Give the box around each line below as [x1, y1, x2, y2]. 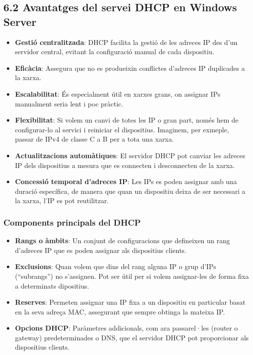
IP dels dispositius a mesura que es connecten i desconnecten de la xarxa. [15, 160, 235, 170]
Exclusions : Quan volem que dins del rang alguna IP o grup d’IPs [15, 261, 216, 271]
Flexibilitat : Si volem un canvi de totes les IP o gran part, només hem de [15, 115, 239, 125]
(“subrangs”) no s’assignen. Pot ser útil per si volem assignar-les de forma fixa [15, 271, 249, 281]
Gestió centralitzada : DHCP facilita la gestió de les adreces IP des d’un [15, 37, 238, 47]
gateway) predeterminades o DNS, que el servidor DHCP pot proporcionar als [15, 332, 249, 342]
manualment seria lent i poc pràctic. [15, 98, 124, 108]
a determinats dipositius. [15, 280, 89, 291]
